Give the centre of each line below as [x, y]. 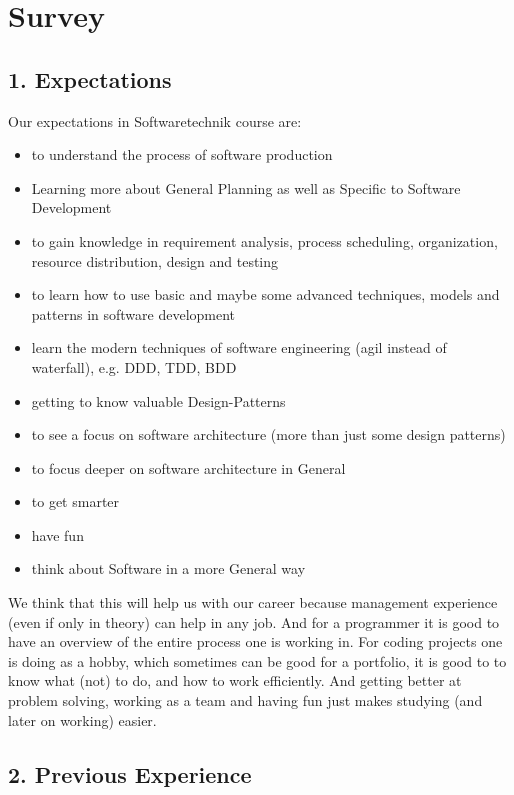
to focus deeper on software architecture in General [188, 467]
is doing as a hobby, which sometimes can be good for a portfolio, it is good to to [257, 660]
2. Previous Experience [130, 773]
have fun [57, 534]
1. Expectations [90, 78]
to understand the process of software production [182, 154]
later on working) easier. [82, 719]
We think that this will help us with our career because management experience [253, 602]
